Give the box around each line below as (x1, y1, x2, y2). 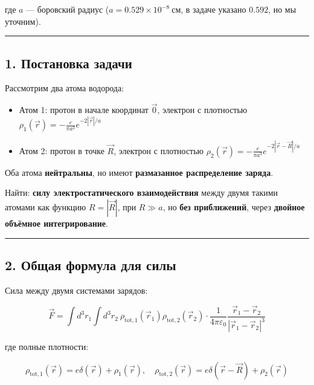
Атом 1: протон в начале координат (19, 103, 149, 116)
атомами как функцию (5, 200, 86, 213)
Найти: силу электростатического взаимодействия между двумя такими (5, 186, 278, 199)
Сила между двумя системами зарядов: (5, 283, 148, 296)
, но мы (268, 3, 296, 15)
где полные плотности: (5, 340, 89, 352)
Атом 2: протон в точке (19, 144, 104, 157)
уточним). (5, 15, 41, 27)
